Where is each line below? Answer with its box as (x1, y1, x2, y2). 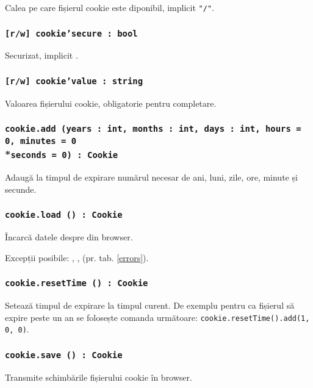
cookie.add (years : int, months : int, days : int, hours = (5, 124, 301, 134)
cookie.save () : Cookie (5, 350, 123, 360)
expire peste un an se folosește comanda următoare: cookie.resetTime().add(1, (5, 311, 310, 323)
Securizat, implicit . (5, 49, 78, 62)
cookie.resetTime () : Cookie (5, 278, 148, 289)
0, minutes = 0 (5, 135, 77, 146)
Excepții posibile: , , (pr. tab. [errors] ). (5, 251, 149, 264)
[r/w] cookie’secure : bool (5, 28, 138, 38)
